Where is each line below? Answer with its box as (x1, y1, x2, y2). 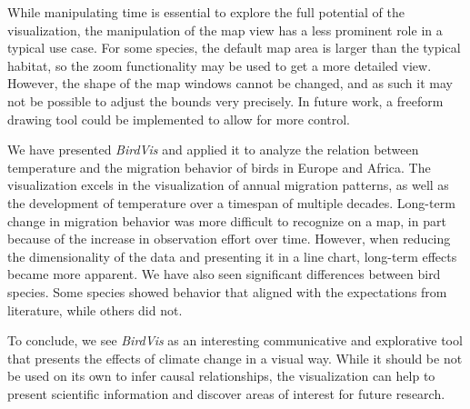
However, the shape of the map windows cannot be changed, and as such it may (7, 74, 453, 93)
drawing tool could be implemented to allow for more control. (7, 109, 350, 128)
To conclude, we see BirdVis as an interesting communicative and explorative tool (7, 331, 463, 350)
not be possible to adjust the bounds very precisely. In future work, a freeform (7, 91, 444, 110)
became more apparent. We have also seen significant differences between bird (7, 264, 441, 284)
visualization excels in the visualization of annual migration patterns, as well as (7, 175, 449, 195)
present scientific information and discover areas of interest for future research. (7, 384, 445, 403)
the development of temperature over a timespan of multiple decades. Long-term (7, 193, 455, 212)
